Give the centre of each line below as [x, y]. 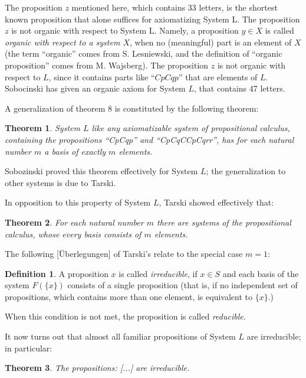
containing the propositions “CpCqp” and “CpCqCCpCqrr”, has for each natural [149, 139]
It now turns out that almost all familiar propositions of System [120, 336]
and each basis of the [261, 273]
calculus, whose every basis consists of [73, 234]
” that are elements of [218, 76]
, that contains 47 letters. [239, 88]
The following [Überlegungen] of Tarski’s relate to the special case [124, 254]
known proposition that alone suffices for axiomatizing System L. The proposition [152, 19]
